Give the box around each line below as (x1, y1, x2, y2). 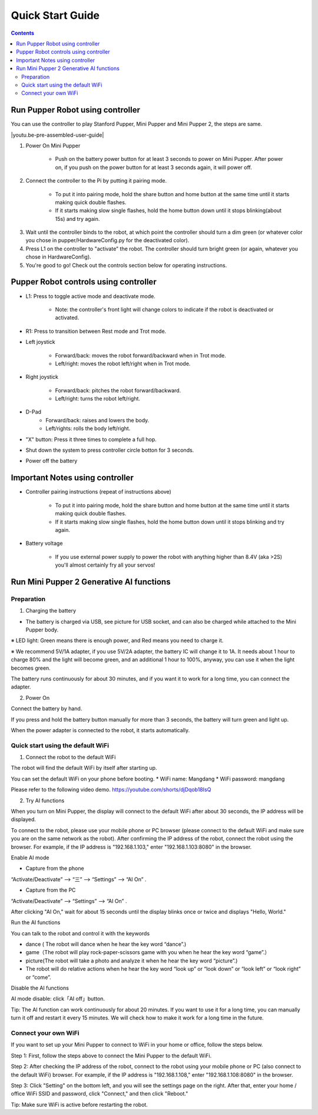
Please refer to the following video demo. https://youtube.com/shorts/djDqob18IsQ (11, 786, 211, 793)
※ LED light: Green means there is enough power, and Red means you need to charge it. (11, 637, 224, 644)
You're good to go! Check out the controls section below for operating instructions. (25, 262, 227, 269)
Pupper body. (25, 626, 59, 633)
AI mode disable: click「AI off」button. (11, 995, 105, 1002)
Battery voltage (25, 540, 63, 547)
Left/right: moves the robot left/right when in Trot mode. (55, 360, 191, 367)
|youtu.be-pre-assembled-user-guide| (11, 131, 104, 138)
